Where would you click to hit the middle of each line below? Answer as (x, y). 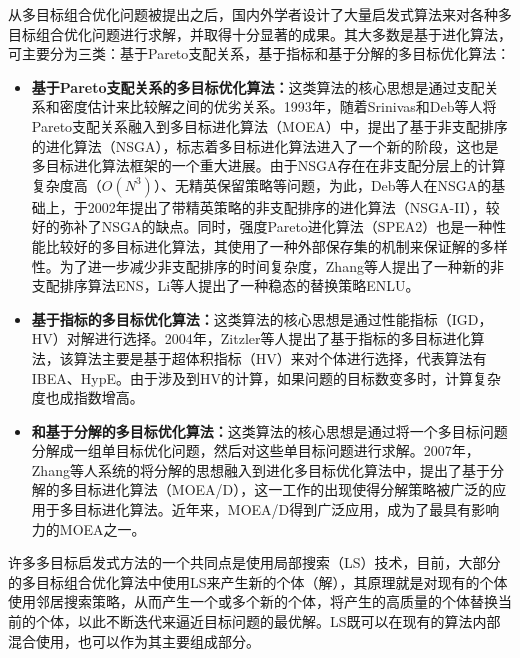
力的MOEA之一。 (88, 528)
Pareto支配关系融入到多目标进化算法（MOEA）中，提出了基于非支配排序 (269, 125)
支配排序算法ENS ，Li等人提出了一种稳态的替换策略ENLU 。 (225, 285)
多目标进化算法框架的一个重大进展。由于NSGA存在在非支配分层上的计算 (268, 165)
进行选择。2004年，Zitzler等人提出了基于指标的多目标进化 (282, 338)
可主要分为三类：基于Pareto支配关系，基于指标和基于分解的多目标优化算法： (259, 53)
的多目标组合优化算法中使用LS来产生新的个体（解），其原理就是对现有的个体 (258, 581)
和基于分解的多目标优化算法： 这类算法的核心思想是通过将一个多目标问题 (269, 430)
